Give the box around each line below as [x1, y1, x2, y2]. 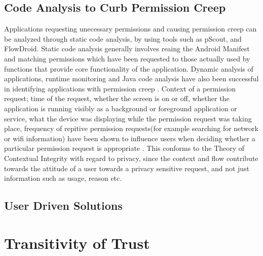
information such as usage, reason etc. [4, 173, 122, 183]
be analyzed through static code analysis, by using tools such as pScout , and [4, 33, 242, 44]
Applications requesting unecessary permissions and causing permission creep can [4, 23, 257, 34]
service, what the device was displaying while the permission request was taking [4, 113, 252, 123]
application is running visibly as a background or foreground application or [4, 103, 237, 113]
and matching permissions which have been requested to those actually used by [4, 53, 250, 63]
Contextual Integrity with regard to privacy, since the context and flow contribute [4, 152, 258, 163]
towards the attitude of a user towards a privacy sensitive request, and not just [4, 163, 250, 173]
